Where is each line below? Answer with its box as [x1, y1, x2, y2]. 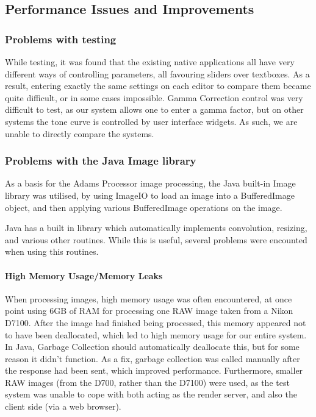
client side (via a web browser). [5, 400, 121, 413]
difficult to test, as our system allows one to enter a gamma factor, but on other [5, 103, 304, 116]
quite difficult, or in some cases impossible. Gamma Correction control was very [5, 91, 303, 104]
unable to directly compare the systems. [5, 127, 154, 140]
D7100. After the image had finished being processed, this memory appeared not [5, 316, 306, 329]
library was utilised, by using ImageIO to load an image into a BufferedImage [5, 188, 295, 201]
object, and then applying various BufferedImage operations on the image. [5, 201, 282, 213]
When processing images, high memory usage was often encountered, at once [5, 292, 292, 305]
